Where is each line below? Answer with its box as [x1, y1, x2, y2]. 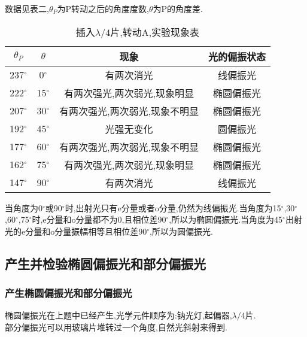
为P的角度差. [153, 2, 203, 14]
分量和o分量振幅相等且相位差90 [25, 224, 147, 237]
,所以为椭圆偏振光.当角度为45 [169, 213, 283, 226]
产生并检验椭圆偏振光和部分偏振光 [5, 254, 206, 272]
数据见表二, [5, 2, 49, 14]
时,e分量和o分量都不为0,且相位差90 [32, 213, 166, 226]
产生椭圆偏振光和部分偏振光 [5, 286, 132, 300]
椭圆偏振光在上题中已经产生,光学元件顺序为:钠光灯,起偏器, [5, 309, 232, 321]
